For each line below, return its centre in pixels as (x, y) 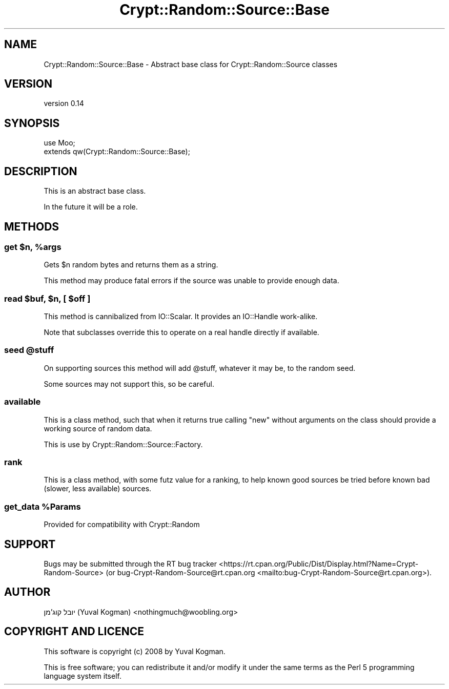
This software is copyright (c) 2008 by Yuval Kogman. (135, 651)
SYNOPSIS (32, 123)
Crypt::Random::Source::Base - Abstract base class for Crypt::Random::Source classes (191, 64)
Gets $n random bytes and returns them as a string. (131, 265)
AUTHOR (27, 592)
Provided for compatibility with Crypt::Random (122, 525)
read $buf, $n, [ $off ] (47, 298)
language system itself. (83, 676)
